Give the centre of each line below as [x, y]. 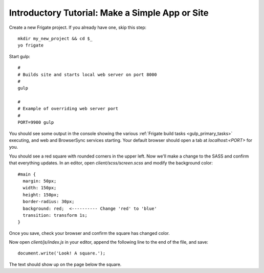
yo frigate [31, 45]
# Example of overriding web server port [68, 109]
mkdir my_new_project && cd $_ [55, 38]
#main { [27, 174]
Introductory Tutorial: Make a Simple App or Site [109, 13]
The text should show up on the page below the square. [65, 264]
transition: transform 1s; [55, 215]
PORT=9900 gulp [36, 123]
